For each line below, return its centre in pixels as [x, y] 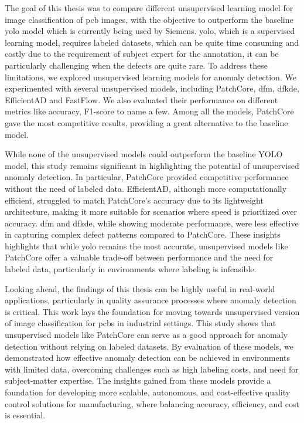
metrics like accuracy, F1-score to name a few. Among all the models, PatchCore [149, 111]
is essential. [25, 415]
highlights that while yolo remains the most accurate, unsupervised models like [146, 246]
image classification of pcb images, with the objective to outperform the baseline [149, 19]
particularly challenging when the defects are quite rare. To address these [136, 65]
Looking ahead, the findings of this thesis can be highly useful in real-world [140, 288]
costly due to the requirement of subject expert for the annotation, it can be [142, 54]
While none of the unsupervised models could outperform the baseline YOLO [144, 154]
